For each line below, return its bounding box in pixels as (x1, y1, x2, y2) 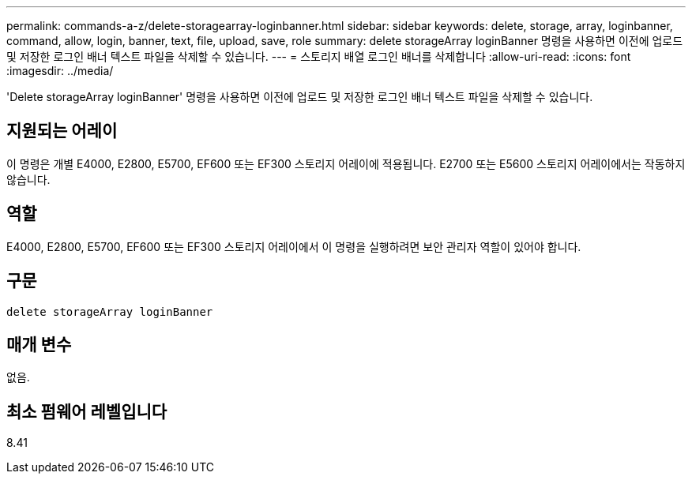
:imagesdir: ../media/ (6, 64, 114, 77)
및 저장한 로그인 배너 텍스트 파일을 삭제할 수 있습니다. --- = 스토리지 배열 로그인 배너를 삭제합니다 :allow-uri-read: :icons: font (6, 50, 631, 63)
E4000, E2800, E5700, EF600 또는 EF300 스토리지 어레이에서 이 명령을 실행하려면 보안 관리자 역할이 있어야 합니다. (6, 239, 581, 253)
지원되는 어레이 (6, 121, 118, 141)
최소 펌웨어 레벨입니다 (6, 401, 167, 422)
